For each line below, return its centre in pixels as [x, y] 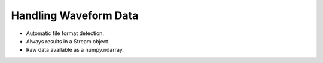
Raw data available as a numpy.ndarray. [75, 50]
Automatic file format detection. [65, 33]
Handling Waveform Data [75, 15]
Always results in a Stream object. [68, 41]
